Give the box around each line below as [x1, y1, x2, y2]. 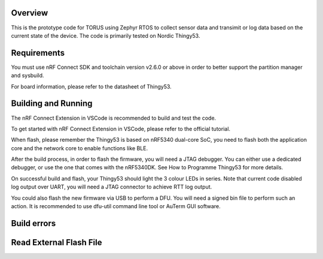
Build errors [11, 218, 56, 228]
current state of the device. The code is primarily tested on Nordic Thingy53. [11, 32, 200, 39]
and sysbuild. [11, 72, 44, 79]
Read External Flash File [11, 237, 102, 248]
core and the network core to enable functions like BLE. [11, 144, 148, 152]
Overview [11, 8, 48, 18]
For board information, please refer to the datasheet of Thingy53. [11, 83, 172, 90]
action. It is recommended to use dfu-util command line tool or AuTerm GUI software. [11, 203, 221, 210]
